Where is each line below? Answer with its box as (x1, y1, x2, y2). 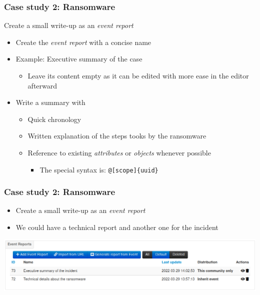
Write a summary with (15, 97, 85, 107)
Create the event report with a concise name (15, 36, 151, 47)
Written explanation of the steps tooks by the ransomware (27, 130, 206, 141)
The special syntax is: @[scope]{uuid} (39, 164, 158, 174)
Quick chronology (27, 113, 81, 124)
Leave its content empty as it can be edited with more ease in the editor (27, 70, 249, 80)
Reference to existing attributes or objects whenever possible (27, 147, 211, 157)
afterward (27, 80, 57, 90)
